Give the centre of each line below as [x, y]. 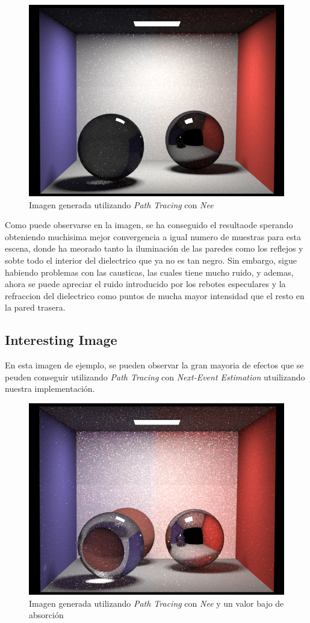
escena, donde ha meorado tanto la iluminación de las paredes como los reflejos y [154, 248]
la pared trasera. [35, 307]
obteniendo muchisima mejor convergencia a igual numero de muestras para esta [153, 236]
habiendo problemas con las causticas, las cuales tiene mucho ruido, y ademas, [149, 272]
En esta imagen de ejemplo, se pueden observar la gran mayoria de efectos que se [154, 365]
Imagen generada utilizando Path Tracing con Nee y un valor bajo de [157, 603]
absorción [46, 615]
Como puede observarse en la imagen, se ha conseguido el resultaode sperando [149, 225]
